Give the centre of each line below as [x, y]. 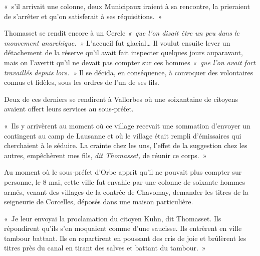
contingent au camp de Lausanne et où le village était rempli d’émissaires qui [123, 135]
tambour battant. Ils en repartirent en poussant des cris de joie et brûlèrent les [125, 238]
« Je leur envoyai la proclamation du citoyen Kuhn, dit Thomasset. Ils [113, 218]
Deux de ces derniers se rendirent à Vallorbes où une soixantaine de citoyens [121, 99]
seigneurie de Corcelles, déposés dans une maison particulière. [99, 202]
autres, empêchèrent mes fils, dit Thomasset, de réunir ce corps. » [105, 155]
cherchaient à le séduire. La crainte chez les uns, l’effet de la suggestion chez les [126, 145]
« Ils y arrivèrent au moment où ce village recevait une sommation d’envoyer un [127, 125]
